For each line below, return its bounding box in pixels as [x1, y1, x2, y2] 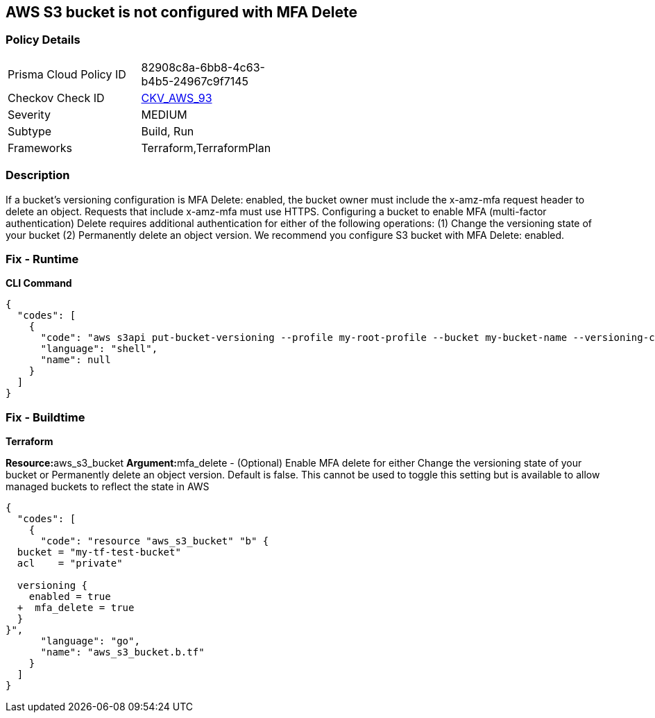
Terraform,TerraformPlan [141, 140, 271, 155]
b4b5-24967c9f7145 [141, 74, 249, 88]
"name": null [40, 354, 111, 366]
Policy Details [6, 33, 80, 47]
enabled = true [28, 591, 111, 603]
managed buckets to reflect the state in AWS [6, 481, 210, 493]
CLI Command [6, 277, 72, 290]
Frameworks [8, 140, 72, 155]
